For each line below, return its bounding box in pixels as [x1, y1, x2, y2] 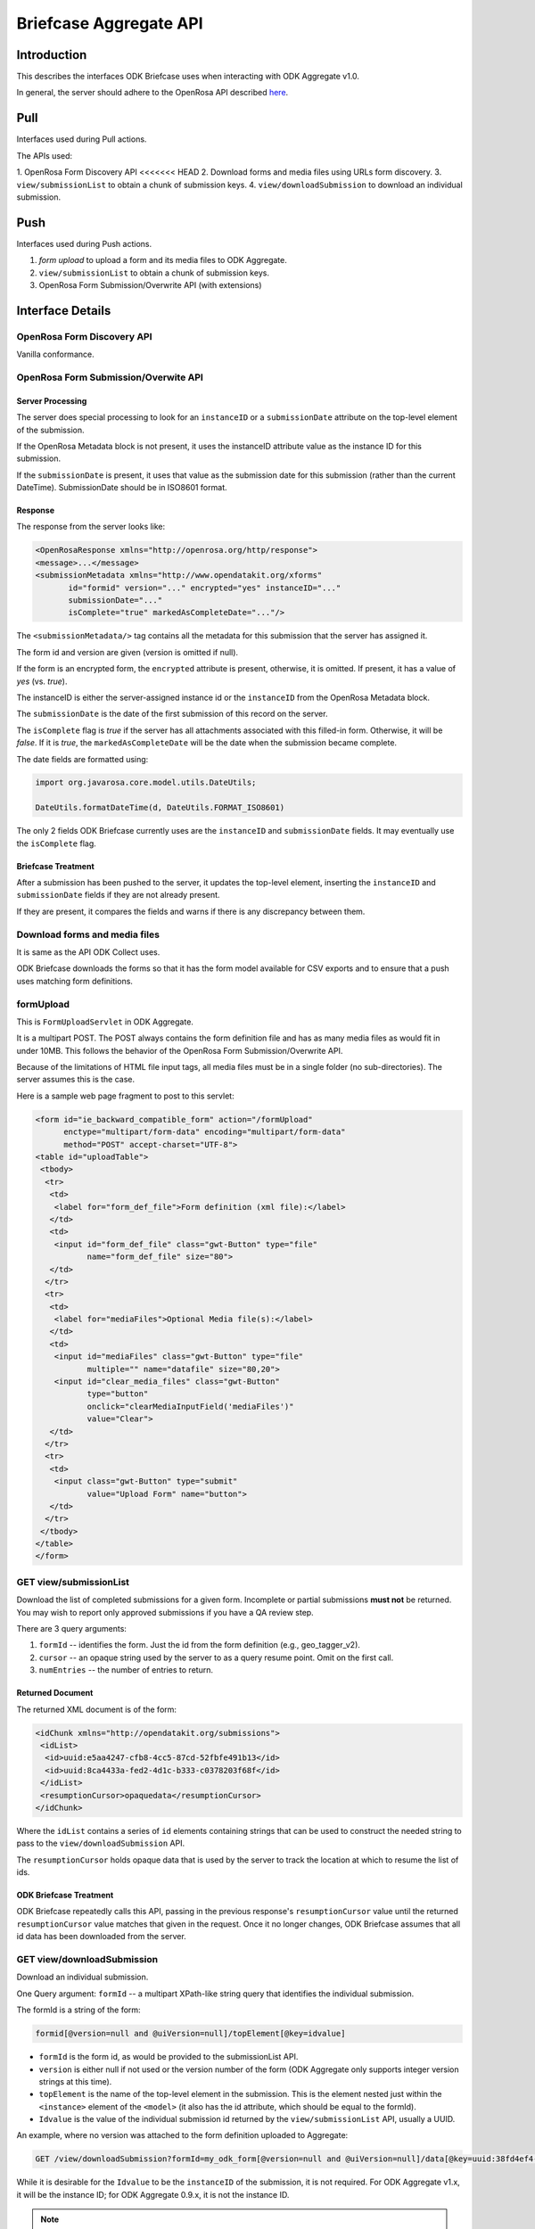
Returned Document [16, 1688, 94, 1698]
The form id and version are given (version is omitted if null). [16, 646, 239, 657]
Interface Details [16, 303, 111, 318]
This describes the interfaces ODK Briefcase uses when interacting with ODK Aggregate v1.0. [16, 71, 360, 82]
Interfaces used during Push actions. [16, 238, 152, 249]
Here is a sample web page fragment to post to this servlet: [16, 1090, 235, 1101]
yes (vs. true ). [16, 676, 68, 687]
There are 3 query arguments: [16, 1624, 127, 1633]
